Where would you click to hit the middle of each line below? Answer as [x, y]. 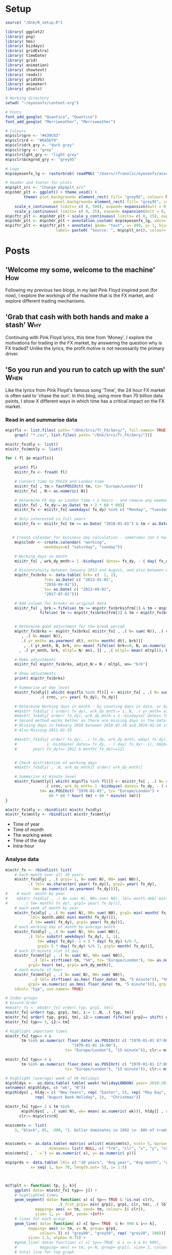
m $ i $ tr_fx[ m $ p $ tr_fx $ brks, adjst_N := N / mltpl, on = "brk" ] [81, 664]
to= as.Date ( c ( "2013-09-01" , [78, 589]
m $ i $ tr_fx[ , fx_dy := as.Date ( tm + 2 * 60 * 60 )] [70, 505]
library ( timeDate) [26, 56]
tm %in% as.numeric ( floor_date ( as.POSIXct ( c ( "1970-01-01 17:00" [96, 1064]
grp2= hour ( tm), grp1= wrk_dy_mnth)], [71, 965]
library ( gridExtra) [27, 51]
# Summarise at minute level [46, 777]
